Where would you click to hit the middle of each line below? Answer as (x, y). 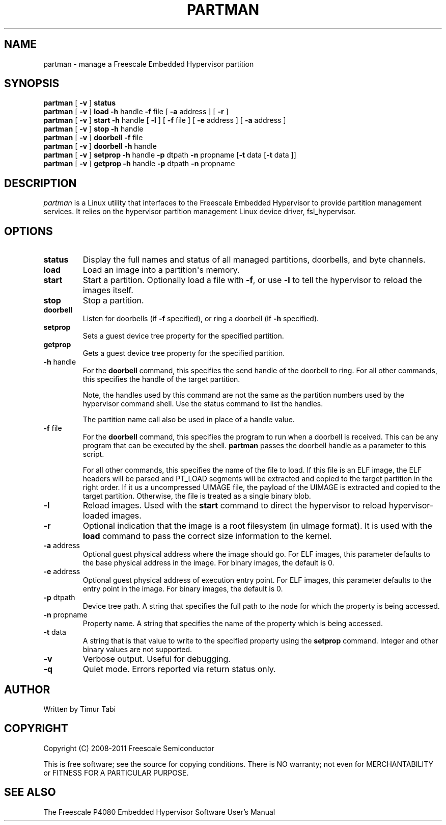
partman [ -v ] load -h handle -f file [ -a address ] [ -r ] (136, 112)
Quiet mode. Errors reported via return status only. (179, 669)
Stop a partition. (113, 301)
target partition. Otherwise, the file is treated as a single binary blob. (197, 496)
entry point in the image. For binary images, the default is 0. (183, 589)
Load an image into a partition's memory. (161, 270)
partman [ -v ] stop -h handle (93, 129)
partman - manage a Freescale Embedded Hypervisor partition (149, 64)
